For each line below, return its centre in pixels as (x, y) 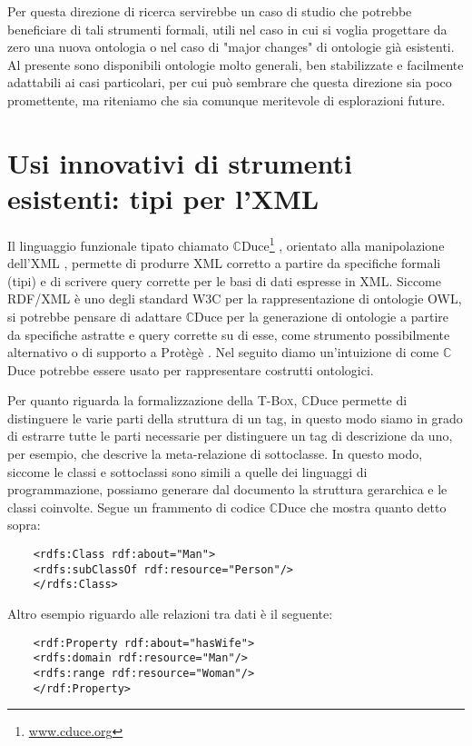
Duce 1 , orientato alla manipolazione (343, 244)
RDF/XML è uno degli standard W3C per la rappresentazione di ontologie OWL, (235, 298)
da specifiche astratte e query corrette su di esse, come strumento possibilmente (229, 334)
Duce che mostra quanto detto (362, 507)
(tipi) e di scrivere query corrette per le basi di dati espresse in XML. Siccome (224, 280)
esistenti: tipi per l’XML (163, 198)
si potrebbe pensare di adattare (95, 316)
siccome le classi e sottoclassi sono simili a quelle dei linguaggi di (187, 471)
